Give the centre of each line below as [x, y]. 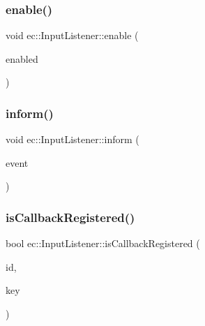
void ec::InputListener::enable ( [72, 35]
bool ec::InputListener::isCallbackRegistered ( [103, 243]
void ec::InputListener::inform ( [73, 139]
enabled [22, 58]
